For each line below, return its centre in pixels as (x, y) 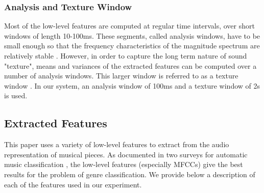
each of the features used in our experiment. (73, 184)
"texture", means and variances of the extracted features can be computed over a (130, 65)
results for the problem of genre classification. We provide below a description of (130, 174)
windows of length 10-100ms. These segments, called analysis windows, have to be (132, 35)
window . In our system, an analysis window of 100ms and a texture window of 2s (132, 85)
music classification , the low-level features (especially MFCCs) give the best (124, 164)
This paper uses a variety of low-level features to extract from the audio (117, 144)
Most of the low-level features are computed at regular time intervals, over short (129, 26)
